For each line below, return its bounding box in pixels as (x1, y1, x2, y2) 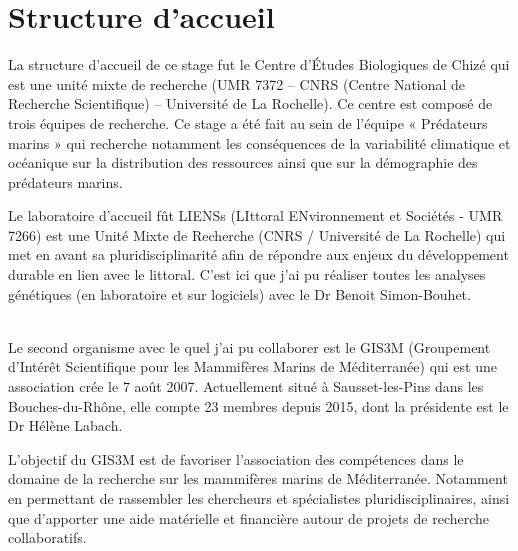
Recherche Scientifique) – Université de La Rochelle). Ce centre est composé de (8, 93, 493, 114)
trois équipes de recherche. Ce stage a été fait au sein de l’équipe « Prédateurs (8, 112, 488, 133)
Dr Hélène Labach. (8, 415, 123, 436)
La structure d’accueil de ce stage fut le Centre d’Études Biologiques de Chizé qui (8, 54, 510, 75)
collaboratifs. (8, 527, 87, 548)
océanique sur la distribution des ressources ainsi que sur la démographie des (8, 152, 478, 173)
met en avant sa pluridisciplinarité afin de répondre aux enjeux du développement (8, 244, 509, 265)
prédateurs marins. (8, 171, 123, 192)
